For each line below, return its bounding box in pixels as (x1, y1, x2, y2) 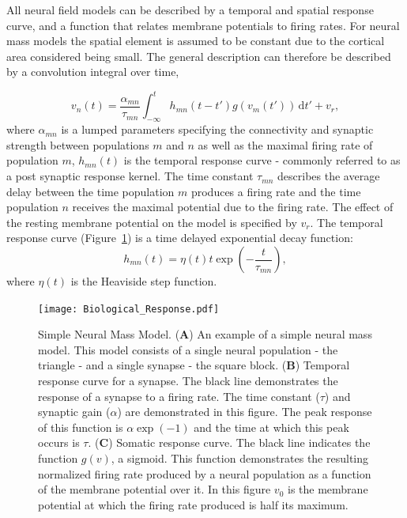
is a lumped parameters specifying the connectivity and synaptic (61, 121, 374, 138)
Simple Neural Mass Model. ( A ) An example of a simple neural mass (38, 326, 372, 342)
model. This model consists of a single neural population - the (38, 341, 338, 357)
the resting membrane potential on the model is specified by (6, 214, 297, 230)
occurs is (38, 434, 80, 451)
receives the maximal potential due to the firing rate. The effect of (72, 199, 394, 215)
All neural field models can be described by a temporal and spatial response (6, 2, 374, 17)
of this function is (38, 418, 123, 435)
